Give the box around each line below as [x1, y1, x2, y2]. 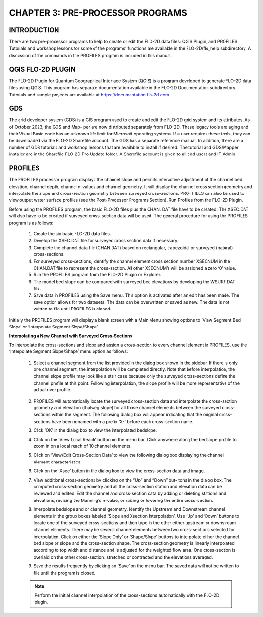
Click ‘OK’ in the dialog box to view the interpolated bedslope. [33, 427, 157, 433]
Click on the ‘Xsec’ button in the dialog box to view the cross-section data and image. [33, 468, 205, 474]
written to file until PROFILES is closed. [33, 306, 112, 312]
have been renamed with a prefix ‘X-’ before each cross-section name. [51, 418, 194, 424]
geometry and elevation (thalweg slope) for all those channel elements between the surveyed [33, 405, 221, 411]
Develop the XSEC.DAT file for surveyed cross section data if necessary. [33, 238, 179, 244]
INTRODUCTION [9, 26, 59, 34]
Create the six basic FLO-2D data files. [33, 231, 112, 237]
